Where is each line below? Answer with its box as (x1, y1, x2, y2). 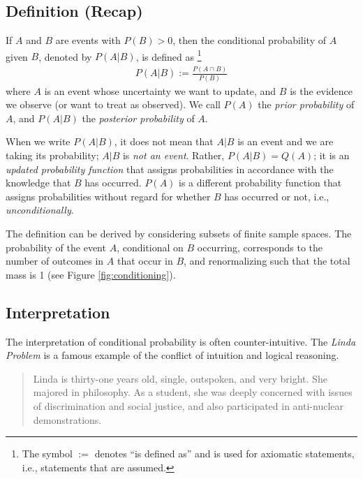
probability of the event (6, 239, 106, 254)
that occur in (117, 253, 173, 268)
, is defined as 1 (135, 47, 202, 64)
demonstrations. (33, 412, 102, 427)
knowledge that (6, 175, 71, 190)
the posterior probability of (82, 110, 195, 125)
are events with (55, 33, 121, 47)
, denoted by (38, 49, 92, 64)
